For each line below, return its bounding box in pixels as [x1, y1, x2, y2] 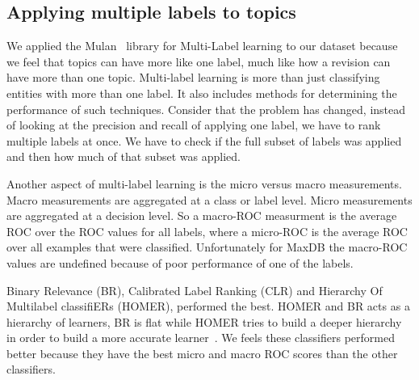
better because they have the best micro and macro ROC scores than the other [6, 344, 398, 361]
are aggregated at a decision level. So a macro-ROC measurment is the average [6, 207, 397, 224]
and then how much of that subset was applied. [6, 148, 241, 165]
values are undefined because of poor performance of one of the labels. [6, 254, 354, 271]
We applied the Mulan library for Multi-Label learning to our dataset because [6, 37, 398, 54]
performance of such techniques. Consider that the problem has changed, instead [6, 100, 406, 117]
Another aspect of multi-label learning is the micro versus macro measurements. [6, 175, 402, 192]
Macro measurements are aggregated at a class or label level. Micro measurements [6, 191, 413, 208]
